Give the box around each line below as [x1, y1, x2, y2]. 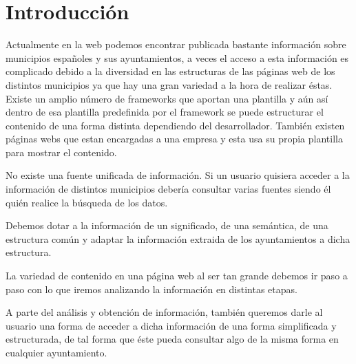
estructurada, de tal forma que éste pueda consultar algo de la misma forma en [6, 332, 339, 346]
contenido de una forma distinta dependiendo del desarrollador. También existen [6, 118, 345, 132]
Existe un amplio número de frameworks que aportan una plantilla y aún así [6, 91, 328, 105]
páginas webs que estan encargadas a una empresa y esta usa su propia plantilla [6, 131, 343, 146]
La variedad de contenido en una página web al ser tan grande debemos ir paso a [6, 268, 348, 283]
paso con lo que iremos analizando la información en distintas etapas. [6, 281, 297, 296]
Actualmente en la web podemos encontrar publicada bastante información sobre [6, 37, 346, 52]
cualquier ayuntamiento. [6, 345, 107, 359]
